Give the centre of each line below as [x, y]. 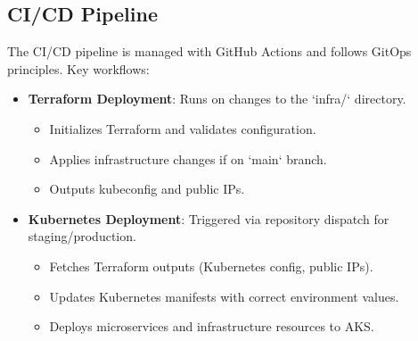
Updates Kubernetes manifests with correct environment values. [224, 296]
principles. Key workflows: [78, 68]
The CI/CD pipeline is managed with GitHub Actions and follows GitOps [209, 51]
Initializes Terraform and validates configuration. [183, 128]
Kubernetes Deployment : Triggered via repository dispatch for [209, 218]
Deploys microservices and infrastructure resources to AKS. [212, 326]
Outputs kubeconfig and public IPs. [147, 189]
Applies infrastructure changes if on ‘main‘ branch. [188, 158]
